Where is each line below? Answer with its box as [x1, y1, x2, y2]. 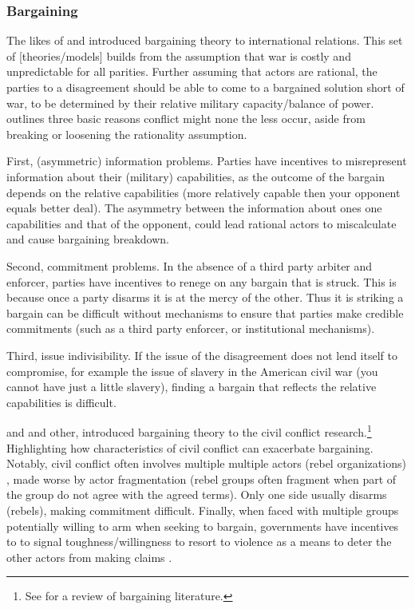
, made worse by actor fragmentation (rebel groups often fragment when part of [6, 470, 397, 487]
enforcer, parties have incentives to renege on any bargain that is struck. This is [6, 273, 397, 290]
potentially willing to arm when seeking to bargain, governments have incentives [6, 517, 399, 534]
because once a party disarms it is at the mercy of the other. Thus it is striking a [6, 289, 404, 306]
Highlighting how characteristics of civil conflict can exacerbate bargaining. [6, 439, 373, 456]
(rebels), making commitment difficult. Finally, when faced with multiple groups [6, 501, 399, 518]
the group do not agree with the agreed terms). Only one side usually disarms [6, 486, 387, 503]
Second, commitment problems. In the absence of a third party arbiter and [6, 257, 373, 274]
